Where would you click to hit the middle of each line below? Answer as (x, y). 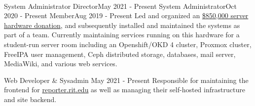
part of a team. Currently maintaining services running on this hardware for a (122, 35)
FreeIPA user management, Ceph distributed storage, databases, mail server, (120, 54)
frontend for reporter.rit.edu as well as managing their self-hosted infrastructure (125, 90)
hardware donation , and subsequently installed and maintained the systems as (122, 25)
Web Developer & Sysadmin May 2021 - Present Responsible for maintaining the (126, 80)
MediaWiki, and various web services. (61, 64)
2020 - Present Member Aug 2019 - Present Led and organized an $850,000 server (126, 15)
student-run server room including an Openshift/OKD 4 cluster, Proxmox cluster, (128, 44)
